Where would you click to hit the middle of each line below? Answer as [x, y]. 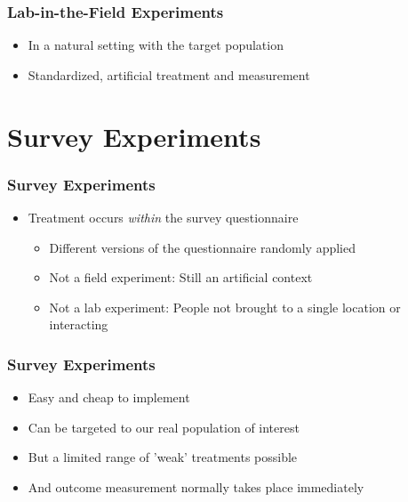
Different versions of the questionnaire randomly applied [202, 247]
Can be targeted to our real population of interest [164, 427]
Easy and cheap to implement [109, 397]
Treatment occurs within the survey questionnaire [163, 217]
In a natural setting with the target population [156, 45]
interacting [79, 324]
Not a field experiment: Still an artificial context [181, 277]
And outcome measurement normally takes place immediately [196, 486]
